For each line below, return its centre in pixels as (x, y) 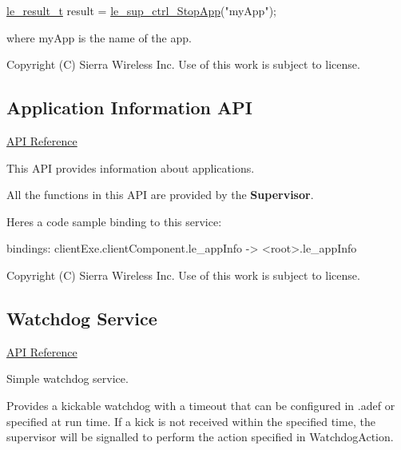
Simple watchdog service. (67, 378)
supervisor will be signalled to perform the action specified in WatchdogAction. (200, 437)
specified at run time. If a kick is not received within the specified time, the (191, 421)
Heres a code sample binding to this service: (114, 221)
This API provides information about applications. (131, 167)
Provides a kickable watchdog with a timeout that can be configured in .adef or (201, 405)
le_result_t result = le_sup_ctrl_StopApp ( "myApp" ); (141, 10)
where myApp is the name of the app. (99, 37)
